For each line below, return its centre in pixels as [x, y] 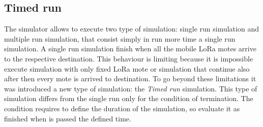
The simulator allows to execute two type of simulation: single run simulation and [131, 29]
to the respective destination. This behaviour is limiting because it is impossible [129, 58]
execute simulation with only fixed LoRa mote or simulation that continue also [127, 68]
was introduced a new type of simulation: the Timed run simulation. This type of [131, 88]
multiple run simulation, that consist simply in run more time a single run [120, 38]
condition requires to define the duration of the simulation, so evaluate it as [122, 108]
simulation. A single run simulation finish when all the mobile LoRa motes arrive [130, 49]
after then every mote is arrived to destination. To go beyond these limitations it [130, 78]
